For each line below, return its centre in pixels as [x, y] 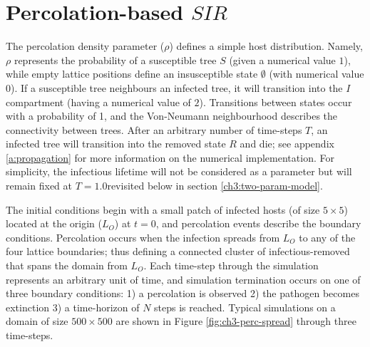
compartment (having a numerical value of [98, 102]
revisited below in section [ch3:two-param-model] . [215, 186]
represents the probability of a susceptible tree [115, 59]
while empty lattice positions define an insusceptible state [132, 74]
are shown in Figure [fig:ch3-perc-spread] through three [236, 321]
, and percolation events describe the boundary [258, 223]
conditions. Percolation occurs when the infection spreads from [143, 237]
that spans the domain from [67, 265]
